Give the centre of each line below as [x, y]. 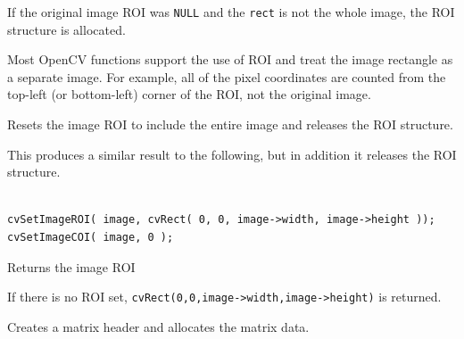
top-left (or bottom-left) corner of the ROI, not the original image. [189, 94]
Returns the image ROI [71, 266]
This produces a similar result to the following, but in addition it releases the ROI [232, 154]
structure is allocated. [66, 29]
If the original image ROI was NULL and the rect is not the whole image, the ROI [231, 12]
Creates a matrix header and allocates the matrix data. [158, 326]
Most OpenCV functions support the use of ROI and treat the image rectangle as [230, 59]
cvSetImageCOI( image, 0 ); [91, 237]
